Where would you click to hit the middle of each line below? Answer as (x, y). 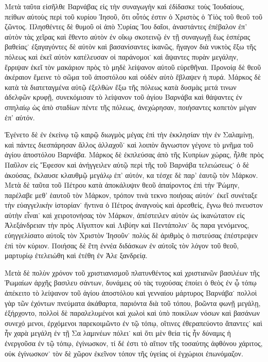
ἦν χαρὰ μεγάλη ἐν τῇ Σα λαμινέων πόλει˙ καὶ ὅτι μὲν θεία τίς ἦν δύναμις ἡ (118, 333)
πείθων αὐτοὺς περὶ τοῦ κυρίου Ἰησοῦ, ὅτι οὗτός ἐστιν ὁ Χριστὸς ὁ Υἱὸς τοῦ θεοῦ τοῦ (133, 16)
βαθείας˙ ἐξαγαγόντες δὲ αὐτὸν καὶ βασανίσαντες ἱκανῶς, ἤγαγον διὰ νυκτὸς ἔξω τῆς (130, 47)
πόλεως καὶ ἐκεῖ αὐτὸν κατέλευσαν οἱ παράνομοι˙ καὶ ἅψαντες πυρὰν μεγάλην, (122, 56)
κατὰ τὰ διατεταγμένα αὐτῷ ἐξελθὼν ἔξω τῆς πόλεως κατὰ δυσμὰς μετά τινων (121, 87)
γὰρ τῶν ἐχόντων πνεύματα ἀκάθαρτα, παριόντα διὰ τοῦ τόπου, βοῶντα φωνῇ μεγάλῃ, (133, 303)
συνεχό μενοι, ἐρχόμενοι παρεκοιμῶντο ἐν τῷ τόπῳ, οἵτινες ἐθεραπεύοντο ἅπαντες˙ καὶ (133, 323)
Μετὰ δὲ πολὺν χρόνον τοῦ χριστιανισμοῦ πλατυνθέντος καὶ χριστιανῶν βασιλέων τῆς (132, 272)
